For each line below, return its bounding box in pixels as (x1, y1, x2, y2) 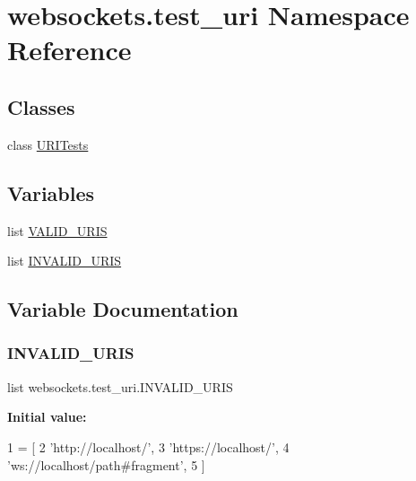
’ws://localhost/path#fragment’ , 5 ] (7, 455, 205, 474)
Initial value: (7, 407, 87, 426)
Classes (7, 92, 75, 120)
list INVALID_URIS (7, 251, 122, 270)
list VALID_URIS (7, 221, 108, 240)
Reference (7, 31, 132, 68)
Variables (7, 179, 95, 206)
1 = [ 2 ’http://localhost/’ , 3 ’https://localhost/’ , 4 (7, 437, 290, 456)
